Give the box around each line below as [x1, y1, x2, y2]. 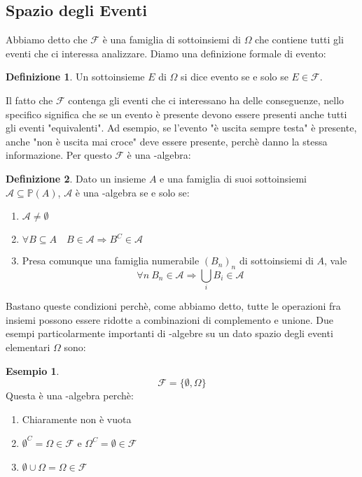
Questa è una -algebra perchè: [6, 388, 134, 403]
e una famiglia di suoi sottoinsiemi [160, 171, 307, 185]
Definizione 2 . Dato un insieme [6, 171, 146, 185]
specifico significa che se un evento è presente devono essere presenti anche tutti [6, 106, 347, 121]
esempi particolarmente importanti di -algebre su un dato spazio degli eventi [6, 326, 333, 341]
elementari [6, 340, 50, 355]
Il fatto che [6, 92, 53, 107]
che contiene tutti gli [255, 32, 344, 47]
